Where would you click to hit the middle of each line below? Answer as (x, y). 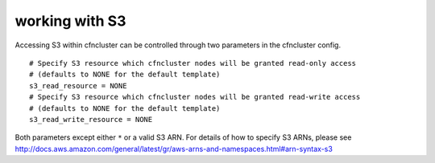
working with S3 (70, 21)
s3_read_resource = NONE (78, 86)
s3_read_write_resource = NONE (91, 119)
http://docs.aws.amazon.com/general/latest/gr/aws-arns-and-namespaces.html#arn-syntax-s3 (174, 149)
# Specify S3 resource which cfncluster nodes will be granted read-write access (195, 97)
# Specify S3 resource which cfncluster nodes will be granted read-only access (193, 63)
